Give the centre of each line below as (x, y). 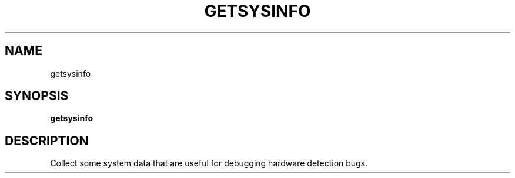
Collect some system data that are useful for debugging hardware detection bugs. (209, 163)
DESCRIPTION (47, 141)
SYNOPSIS (37, 96)
